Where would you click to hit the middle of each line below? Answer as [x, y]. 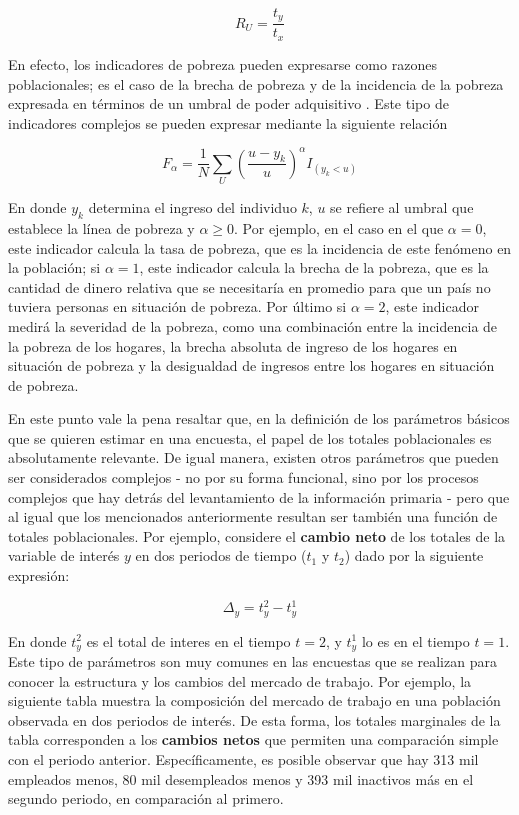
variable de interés [64, 555]
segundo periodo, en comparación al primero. [146, 798]
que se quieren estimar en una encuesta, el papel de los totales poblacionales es [250, 437]
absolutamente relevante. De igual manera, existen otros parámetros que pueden [253, 457]
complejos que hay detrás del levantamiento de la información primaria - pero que [259, 496]
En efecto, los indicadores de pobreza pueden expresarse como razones [222, 63]
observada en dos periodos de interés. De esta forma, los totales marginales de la [254, 719]
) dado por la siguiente [414, 555]
